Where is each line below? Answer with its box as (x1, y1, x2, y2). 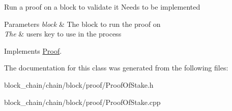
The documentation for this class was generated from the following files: (4, 62, 228, 73)
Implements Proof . (4, 45, 62, 56)
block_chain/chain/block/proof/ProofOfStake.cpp (4, 96, 161, 107)
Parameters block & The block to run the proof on (4, 18, 161, 29)
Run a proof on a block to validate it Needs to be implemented (4, 2, 200, 12)
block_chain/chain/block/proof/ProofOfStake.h (4, 79, 154, 90)
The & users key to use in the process (4, 28, 122, 39)
